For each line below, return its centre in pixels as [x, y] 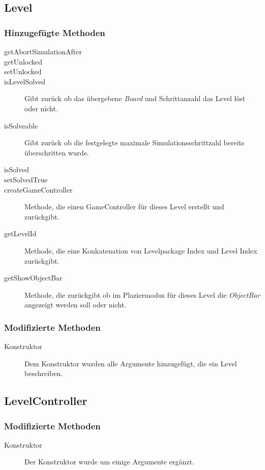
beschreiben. [44, 373]
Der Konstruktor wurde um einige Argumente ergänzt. [109, 462]
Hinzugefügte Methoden [55, 32]
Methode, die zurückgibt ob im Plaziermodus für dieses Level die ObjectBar [142, 294]
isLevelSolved [25, 81]
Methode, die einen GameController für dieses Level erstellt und [124, 207]
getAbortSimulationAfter [43, 51]
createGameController [38, 189]
